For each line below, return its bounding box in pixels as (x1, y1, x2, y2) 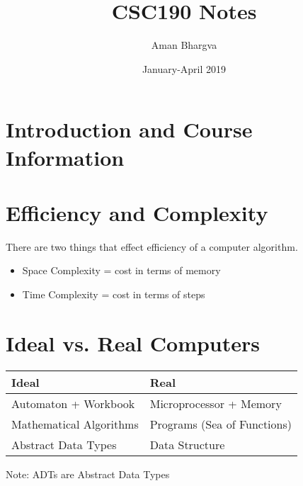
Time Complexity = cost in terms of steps (22, 287, 205, 301)
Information (6, 142, 125, 171)
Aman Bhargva (151, 38, 217, 52)
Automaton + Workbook (11, 395, 135, 412)
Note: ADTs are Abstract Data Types (6, 466, 170, 481)
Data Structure (149, 436, 225, 453)
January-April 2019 (142, 61, 227, 76)
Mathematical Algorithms (11, 415, 139, 432)
